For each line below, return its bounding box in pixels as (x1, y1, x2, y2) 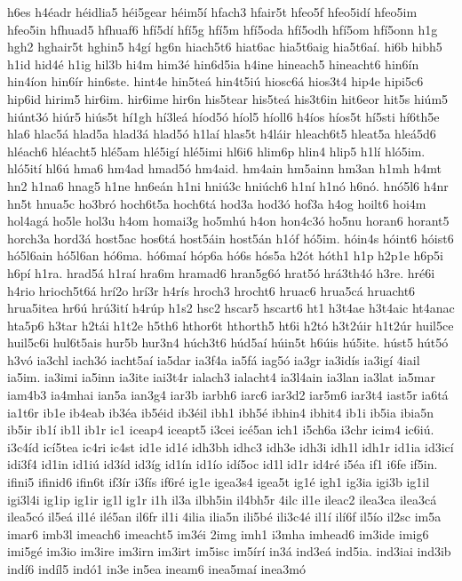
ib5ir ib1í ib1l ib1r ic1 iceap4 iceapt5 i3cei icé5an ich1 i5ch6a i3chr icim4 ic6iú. (7, 420, 434, 439)
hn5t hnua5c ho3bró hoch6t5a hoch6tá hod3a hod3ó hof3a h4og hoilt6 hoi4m (7, 194, 426, 212)
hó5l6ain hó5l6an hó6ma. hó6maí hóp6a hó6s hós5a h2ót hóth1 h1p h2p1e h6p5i (7, 246, 443, 265)
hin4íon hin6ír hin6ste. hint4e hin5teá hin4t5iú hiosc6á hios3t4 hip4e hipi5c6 (7, 72, 424, 91)
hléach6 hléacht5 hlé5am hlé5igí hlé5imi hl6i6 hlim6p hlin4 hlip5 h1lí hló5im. (7, 141, 426, 160)
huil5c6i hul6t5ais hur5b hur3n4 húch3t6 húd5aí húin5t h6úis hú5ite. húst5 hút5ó (7, 333, 449, 352)
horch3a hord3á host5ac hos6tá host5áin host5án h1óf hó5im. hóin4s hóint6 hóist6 (7, 228, 454, 247)
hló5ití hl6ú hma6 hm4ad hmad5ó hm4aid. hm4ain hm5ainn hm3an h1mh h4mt (7, 159, 442, 178)
